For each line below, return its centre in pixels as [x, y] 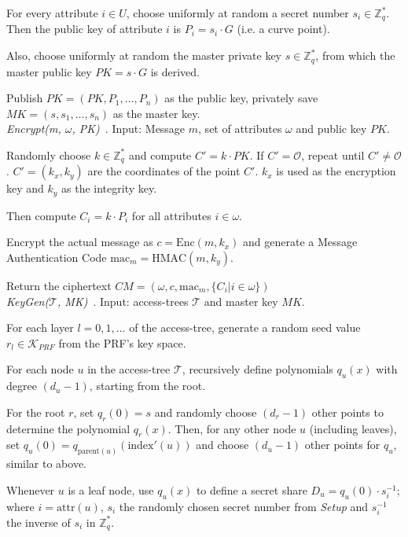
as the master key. [156, 113]
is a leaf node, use [111, 489]
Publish [25, 98]
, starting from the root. [147, 386]
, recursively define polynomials [257, 369]
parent [88, 452]
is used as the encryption [336, 171]
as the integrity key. [109, 188]
